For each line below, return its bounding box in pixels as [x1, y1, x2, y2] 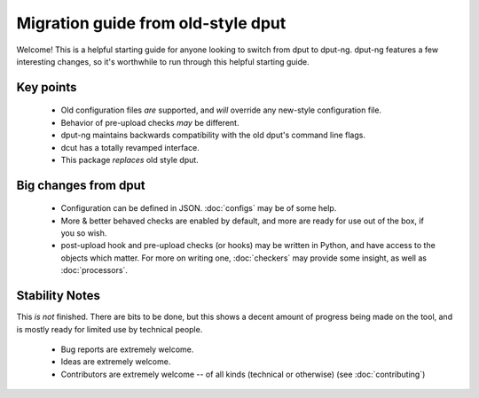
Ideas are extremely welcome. [60, 356, 171, 367]
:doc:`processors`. [60, 265, 129, 276]
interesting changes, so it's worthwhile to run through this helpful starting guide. [16, 56, 310, 66]
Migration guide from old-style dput [16, 13, 287, 33]
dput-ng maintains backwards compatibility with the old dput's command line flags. [60, 129, 365, 141]
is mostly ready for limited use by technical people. [16, 324, 203, 334]
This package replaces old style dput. [60, 154, 199, 165]
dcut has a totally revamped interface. [60, 142, 200, 152]
